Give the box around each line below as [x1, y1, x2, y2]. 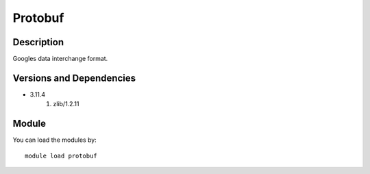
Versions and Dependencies [12, 72, 136, 84]
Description [12, 36, 64, 48]
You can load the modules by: [12, 136, 97, 144]
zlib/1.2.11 [53, 100, 79, 108]
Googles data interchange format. [12, 55, 108, 63]
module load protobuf [25, 151, 97, 160]
